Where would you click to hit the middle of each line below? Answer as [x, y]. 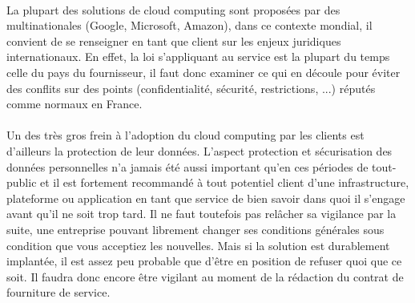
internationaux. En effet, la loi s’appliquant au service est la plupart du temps [198, 57]
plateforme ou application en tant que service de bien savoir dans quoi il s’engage [206, 198]
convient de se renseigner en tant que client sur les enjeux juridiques [174, 40]
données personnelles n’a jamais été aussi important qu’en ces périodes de [187, 166]
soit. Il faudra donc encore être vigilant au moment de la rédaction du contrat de [205, 276]
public [22, 182]
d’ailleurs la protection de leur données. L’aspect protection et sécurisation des [199, 150]
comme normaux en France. [75, 104]
